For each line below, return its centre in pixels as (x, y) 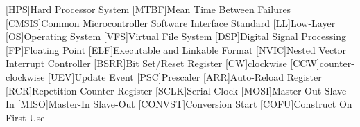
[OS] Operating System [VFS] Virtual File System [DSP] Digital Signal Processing (176, 36)
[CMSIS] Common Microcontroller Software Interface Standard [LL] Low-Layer (171, 22)
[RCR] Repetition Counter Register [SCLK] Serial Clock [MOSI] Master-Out (164, 90)
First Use (25, 117)
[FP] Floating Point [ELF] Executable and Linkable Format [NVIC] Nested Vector (176, 49)
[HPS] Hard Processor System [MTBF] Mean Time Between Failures (148, 9)
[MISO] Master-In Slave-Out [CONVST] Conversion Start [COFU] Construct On (185, 104)
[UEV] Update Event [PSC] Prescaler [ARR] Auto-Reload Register (185, 76)
